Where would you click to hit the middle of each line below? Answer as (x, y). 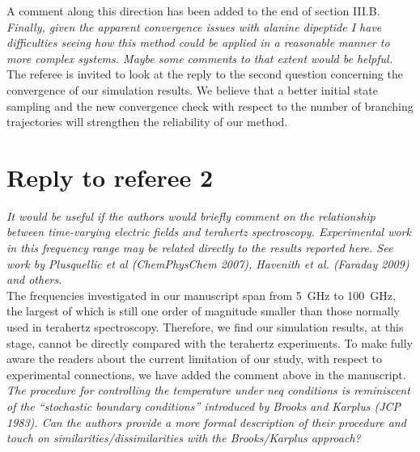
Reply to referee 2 (110, 177)
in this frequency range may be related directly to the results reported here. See (200, 248)
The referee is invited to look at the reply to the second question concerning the (205, 74)
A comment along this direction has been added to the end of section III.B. (193, 11)
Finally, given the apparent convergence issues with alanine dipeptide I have (194, 26)
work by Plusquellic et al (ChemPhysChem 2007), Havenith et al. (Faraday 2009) (208, 263)
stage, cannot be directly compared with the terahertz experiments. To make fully (210, 342)
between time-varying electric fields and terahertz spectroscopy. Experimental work (209, 232)
